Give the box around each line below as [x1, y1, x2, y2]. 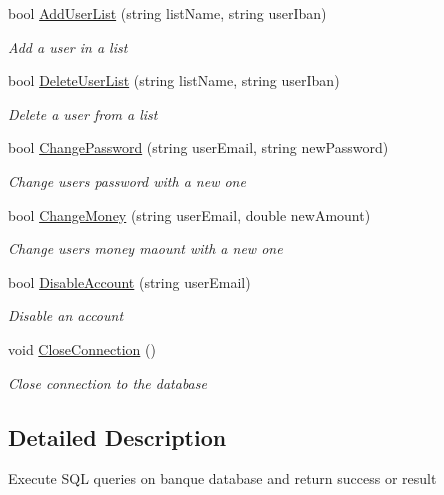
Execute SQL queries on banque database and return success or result [8, 468, 437, 489]
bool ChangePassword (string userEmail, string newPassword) [8, 137, 389, 158]
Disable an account [8, 305, 124, 326]
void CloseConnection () [8, 338, 156, 359]
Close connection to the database [8, 372, 207, 393]
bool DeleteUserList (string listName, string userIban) [8, 70, 340, 91]
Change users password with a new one [8, 170, 246, 191]
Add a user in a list [8, 36, 128, 57]
